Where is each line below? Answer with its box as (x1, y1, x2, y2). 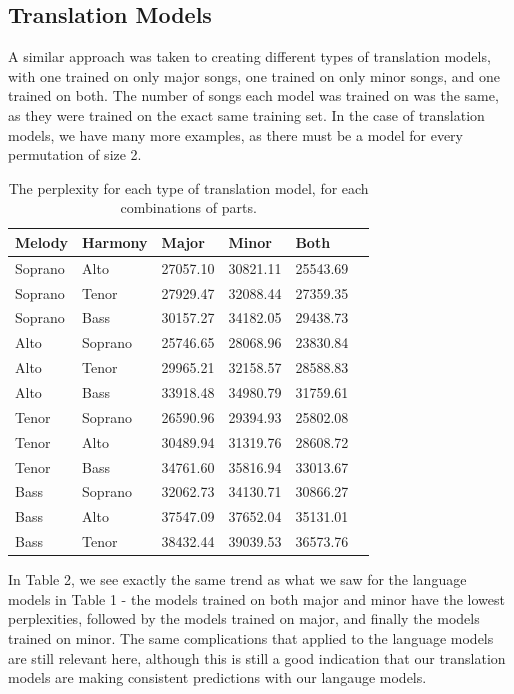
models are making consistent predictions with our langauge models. (8, 667, 427, 688)
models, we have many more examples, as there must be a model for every (8, 124, 463, 145)
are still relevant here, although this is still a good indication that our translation (8, 647, 506, 668)
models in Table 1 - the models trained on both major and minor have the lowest (8, 588, 505, 609)
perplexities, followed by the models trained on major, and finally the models (8, 608, 480, 629)
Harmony (82, 231, 148, 252)
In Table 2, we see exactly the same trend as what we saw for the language (8, 569, 467, 590)
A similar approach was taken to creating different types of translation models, (8, 46, 491, 67)
